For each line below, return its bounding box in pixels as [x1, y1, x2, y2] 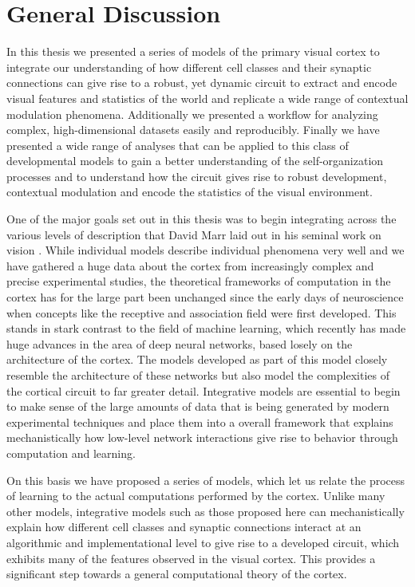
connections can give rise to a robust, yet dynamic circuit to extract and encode [6, 74, 397, 91]
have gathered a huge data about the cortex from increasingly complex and [6, 257, 374, 274]
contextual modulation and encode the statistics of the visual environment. [6, 183, 373, 200]
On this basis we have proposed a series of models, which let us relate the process [6, 471, 405, 488]
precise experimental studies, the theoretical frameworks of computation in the [6, 273, 391, 290]
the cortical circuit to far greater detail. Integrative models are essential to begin [6, 382, 401, 399]
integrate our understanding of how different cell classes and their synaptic [6, 58, 372, 75]
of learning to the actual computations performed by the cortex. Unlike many [6, 487, 385, 504]
